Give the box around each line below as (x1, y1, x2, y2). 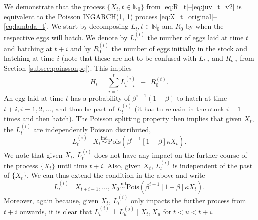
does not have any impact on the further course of (94, 149, 247, 160)
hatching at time (4, 53, 55, 63)
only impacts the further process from (130, 195, 246, 205)
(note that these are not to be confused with (61, 53, 197, 63)
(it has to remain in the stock (134, 104, 224, 114)
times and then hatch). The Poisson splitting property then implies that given (4, 113, 242, 123)
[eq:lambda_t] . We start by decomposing (4, 21, 129, 31)
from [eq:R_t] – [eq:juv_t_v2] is (146, 1, 242, 11)
